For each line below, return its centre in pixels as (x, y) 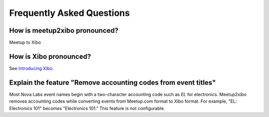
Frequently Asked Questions (69, 13)
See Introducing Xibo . (32, 68)
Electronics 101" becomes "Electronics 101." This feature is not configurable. (87, 108)
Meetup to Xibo (25, 43)
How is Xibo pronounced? (50, 56)
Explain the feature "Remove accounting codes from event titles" (113, 83)
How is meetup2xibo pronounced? (64, 30)
